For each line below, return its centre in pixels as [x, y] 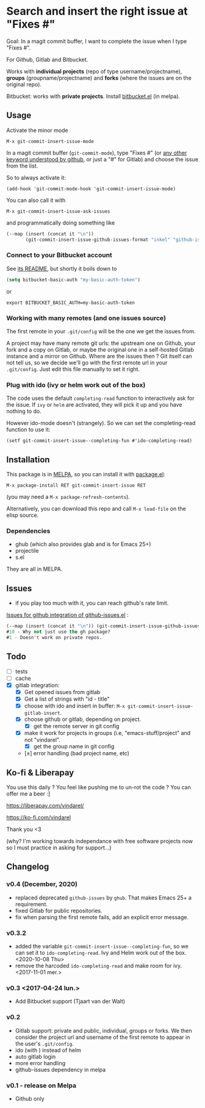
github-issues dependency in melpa [60, 1069]
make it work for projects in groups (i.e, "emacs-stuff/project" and [107, 733]
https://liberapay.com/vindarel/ [45, 806]
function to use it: [28, 430]
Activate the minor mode [37, 130]
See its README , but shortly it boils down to [62, 268]
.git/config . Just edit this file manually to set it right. [73, 369]
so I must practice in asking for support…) [59, 848]
